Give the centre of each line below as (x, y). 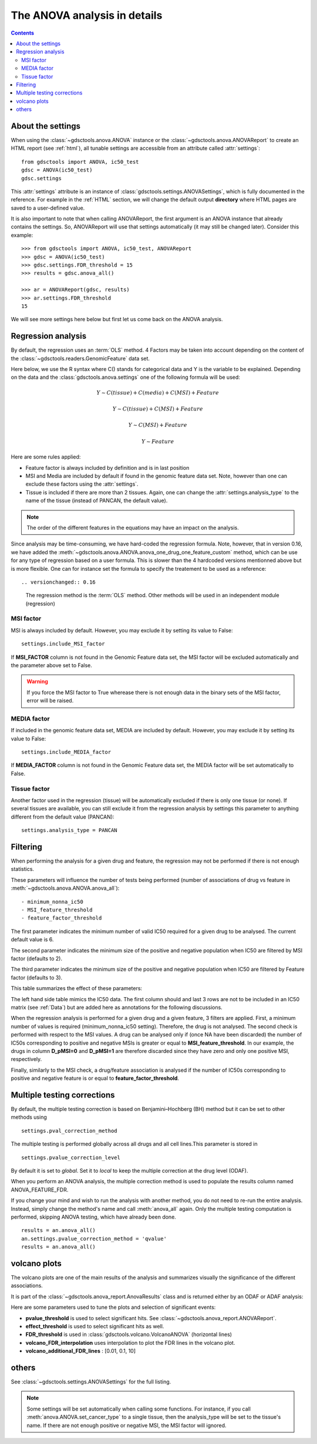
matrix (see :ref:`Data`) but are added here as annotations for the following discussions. (117, 1007)
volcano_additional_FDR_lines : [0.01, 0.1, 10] (81, 1351)
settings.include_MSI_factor (63, 644)
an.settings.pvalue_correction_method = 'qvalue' (94, 1238)
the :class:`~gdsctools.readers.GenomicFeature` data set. (80, 358)
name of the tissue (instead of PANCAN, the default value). (97, 501)
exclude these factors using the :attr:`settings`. (82, 484)
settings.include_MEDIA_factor (66, 752)
